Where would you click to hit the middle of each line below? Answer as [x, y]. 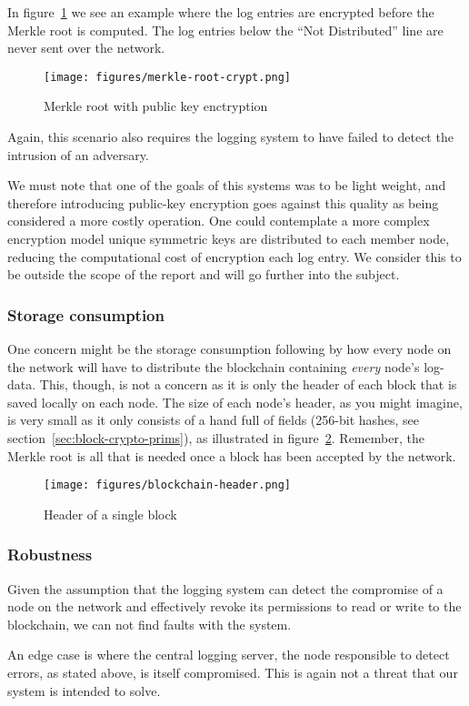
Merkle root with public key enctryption [156, 106]
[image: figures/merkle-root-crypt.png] [168, 77]
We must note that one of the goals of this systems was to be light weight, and [227, 185]
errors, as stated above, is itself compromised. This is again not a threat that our [233, 672]
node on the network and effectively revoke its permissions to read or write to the [234, 606]
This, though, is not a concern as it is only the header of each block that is [248, 384]
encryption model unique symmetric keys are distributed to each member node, [229, 238]
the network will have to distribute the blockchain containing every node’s [214, 366]
